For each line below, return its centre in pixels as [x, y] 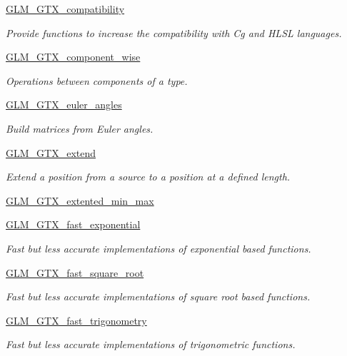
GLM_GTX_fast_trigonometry [76, 320]
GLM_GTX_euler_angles [64, 105]
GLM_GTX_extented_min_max [80, 200]
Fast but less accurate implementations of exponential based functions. [159, 248]
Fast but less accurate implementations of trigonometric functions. [151, 344]
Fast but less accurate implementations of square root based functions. [158, 296]
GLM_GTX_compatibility [65, 9]
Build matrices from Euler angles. [80, 128]
